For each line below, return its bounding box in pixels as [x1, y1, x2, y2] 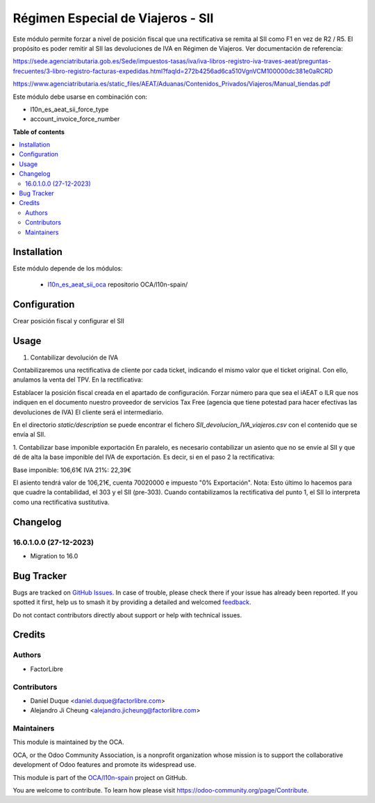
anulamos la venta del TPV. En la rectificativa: [12, 375, 143, 384]
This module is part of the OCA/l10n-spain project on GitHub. [12, 773, 187, 781]
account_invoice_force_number [30, 115, 120, 123]
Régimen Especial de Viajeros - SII [12, 10, 214, 26]
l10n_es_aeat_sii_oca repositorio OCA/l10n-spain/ [47, 280, 188, 289]
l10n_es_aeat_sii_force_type [30, 105, 109, 113]
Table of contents [12, 127, 65, 136]
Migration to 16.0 [30, 551, 78, 560]
